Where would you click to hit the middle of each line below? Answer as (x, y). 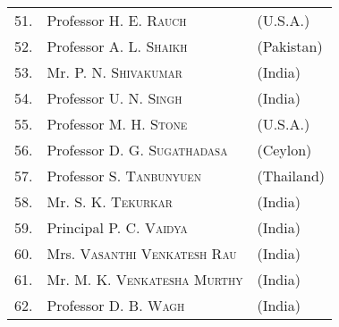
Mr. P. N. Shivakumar (114, 72)
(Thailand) (291, 176)
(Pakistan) (290, 46)
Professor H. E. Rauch (117, 20)
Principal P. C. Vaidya (117, 227)
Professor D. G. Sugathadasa (137, 150)
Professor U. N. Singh (114, 98)
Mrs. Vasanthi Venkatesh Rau (142, 253)
